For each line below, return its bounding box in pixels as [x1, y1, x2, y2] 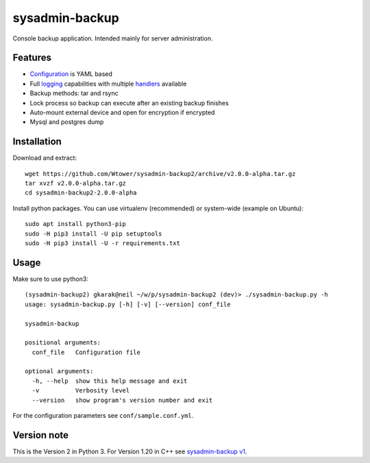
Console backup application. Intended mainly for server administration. [12, 34, 213, 42]
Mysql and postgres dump [29, 118, 104, 126]
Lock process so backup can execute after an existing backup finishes [29, 99, 229, 107]
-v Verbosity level [32, 387, 130, 395]
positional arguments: [25, 339, 101, 347]
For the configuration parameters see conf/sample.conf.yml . [12, 412, 194, 420]
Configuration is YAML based [29, 70, 113, 78]
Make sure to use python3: [12, 275, 88, 283]
